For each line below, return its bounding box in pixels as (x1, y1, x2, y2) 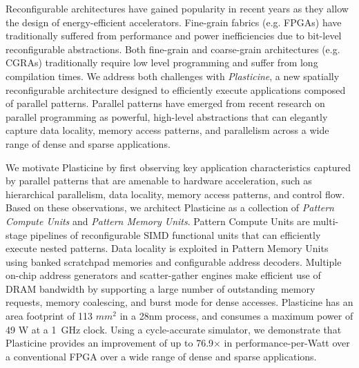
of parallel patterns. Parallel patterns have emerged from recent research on (6, 96, 325, 110)
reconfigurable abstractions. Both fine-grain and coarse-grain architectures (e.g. (6, 41, 340, 56)
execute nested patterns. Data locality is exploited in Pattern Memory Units (6, 241, 329, 255)
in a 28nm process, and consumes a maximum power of (119, 309, 353, 323)
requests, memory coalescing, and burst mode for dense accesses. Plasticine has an (6, 295, 353, 309)
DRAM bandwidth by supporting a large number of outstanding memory (6, 281, 316, 296)
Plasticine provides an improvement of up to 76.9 (6, 336, 214, 350)
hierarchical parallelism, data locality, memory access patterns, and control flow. (6, 186, 345, 201)
